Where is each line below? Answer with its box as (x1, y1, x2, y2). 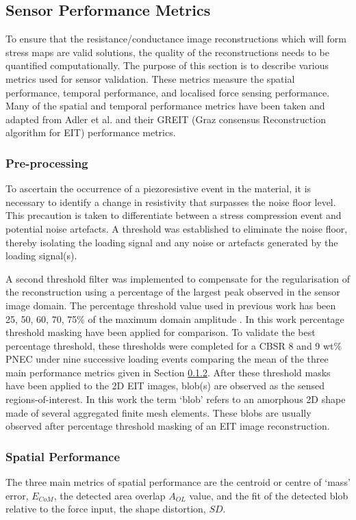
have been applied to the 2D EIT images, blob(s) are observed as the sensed (5, 378, 325, 393)
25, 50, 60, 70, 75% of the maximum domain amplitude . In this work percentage (5, 311, 344, 326)
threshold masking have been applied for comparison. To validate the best (5, 325, 316, 339)
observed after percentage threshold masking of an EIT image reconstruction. (5, 419, 330, 433)
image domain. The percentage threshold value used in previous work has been (5, 298, 336, 312)
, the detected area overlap (53, 488, 166, 502)
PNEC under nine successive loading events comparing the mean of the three (5, 352, 329, 366)
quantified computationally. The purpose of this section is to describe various (5, 58, 329, 73)
